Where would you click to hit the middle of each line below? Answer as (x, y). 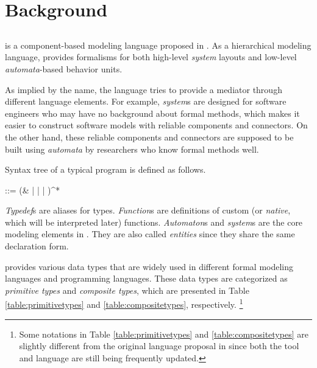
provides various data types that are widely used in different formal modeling (149, 266)
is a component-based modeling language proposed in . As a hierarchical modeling (158, 45)
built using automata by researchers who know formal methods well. (132, 149)
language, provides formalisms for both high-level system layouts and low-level (151, 57)
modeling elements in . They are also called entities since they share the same (150, 234)
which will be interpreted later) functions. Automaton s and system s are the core (154, 222)
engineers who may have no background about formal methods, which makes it (152, 113)
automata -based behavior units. (64, 68)
